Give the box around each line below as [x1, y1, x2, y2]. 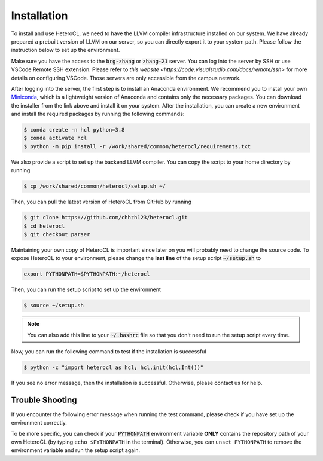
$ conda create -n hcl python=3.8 [23, 126, 125, 133]
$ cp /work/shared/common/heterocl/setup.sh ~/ [23, 183, 166, 190]
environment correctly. [11, 419, 67, 426]
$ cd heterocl [23, 222, 65, 230]
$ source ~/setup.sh [23, 302, 84, 309]
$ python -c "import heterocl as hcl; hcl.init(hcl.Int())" [23, 364, 204, 371]
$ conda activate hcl [23, 135, 87, 142]
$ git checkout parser [23, 231, 90, 237]
